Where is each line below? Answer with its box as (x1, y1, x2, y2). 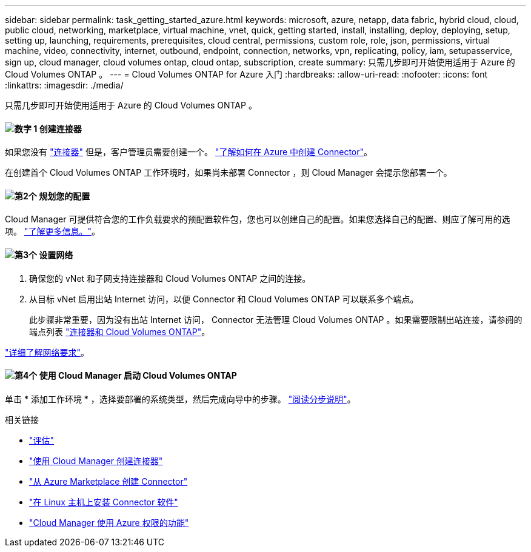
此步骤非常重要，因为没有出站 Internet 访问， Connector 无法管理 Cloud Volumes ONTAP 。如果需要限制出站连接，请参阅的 (29, 314, 523, 325)
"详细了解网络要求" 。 (5, 347, 90, 357)
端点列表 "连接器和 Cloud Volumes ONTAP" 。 (29, 326, 210, 337)
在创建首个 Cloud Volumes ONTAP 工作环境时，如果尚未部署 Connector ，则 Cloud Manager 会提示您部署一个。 (5, 167, 452, 178)
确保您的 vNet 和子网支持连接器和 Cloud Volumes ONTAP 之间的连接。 (29, 273, 311, 284)
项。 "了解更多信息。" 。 (5, 226, 100, 237)
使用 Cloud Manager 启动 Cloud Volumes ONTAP (39, 370, 237, 381)
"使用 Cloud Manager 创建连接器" (29, 455, 163, 466)
